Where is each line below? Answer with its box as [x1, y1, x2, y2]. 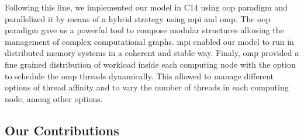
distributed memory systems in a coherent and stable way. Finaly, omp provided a [5, 47, 299, 59]
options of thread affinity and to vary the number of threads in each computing [5, 81, 289, 93]
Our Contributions [5, 121, 119, 139]
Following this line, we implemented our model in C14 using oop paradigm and [5, 1, 288, 13]
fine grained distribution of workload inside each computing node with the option [5, 58, 296, 70]
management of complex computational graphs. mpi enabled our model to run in [5, 35, 294, 47]
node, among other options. [5, 92, 103, 104]
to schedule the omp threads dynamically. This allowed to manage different [5, 69, 274, 82]
